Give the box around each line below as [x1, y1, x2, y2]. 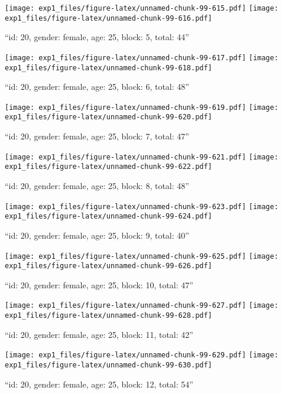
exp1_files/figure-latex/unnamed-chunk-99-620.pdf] [5, 113, 212, 122]
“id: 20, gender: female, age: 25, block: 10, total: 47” [5, 278, 193, 291]
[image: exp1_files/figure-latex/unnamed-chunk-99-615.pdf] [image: [5, 4, 278, 12]
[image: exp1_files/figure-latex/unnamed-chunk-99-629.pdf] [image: [5, 351, 278, 360]
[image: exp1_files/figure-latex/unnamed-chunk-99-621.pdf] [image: [5, 152, 278, 161]
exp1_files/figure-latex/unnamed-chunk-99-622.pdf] [5, 162, 212, 171]
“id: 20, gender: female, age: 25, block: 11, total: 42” [5, 328, 193, 340]
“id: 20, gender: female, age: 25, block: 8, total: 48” [5, 180, 189, 192]
